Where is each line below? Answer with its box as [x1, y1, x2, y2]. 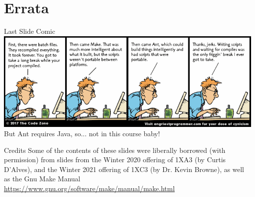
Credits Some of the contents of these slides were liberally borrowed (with [4, 145, 226, 155]
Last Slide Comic [4, 26, 55, 36]
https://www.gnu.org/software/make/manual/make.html [4, 183, 175, 194]
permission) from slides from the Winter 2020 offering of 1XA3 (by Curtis [4, 154, 226, 165]
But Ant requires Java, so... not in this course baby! [4, 128, 160, 139]
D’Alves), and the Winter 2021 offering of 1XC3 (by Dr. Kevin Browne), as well [4, 164, 244, 174]
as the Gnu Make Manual [4, 173, 80, 184]
